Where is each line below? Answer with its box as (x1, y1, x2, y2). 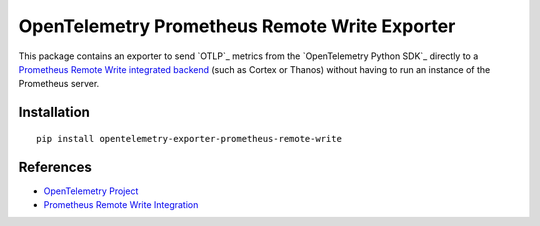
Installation (18, 104, 90, 121)
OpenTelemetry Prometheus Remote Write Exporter (18, 15, 456, 37)
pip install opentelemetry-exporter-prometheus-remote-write (36, 133, 342, 144)
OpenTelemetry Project (43, 185, 139, 197)
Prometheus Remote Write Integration (43, 199, 199, 211)
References (18, 158, 92, 175)
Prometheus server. (18, 78, 100, 90)
